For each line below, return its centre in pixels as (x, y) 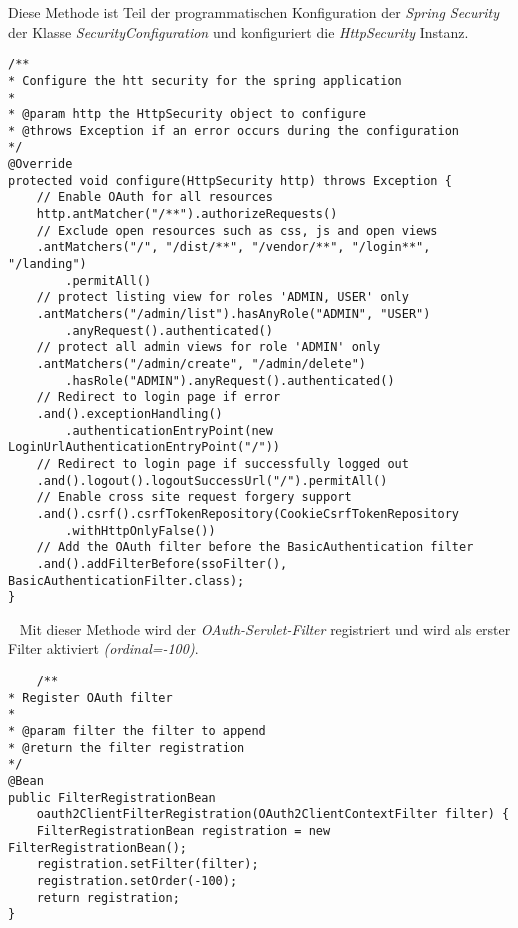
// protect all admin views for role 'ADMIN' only (208, 347)
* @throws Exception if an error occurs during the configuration (234, 130)
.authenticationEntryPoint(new (169, 430)
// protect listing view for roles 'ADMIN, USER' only (222, 297)
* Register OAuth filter (90, 697)
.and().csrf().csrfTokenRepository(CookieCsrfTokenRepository (248, 513)
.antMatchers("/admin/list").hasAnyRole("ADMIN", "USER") (233, 314)
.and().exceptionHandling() (129, 413)
